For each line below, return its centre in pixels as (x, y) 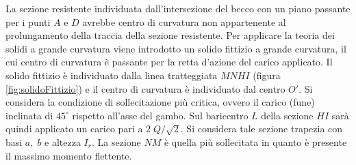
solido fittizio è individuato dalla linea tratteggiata (112, 75)
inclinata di (29, 115)
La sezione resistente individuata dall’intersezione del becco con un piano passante (178, 8)
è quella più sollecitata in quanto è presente (255, 141)
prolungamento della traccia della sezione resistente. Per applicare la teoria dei (170, 35)
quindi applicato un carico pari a (74, 129)
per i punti (28, 21)
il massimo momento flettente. (69, 155)
